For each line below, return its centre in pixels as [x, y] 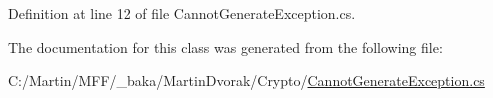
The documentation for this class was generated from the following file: [225, 46]
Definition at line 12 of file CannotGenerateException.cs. [182, 13]
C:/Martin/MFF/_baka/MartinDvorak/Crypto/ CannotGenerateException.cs [246, 80]
